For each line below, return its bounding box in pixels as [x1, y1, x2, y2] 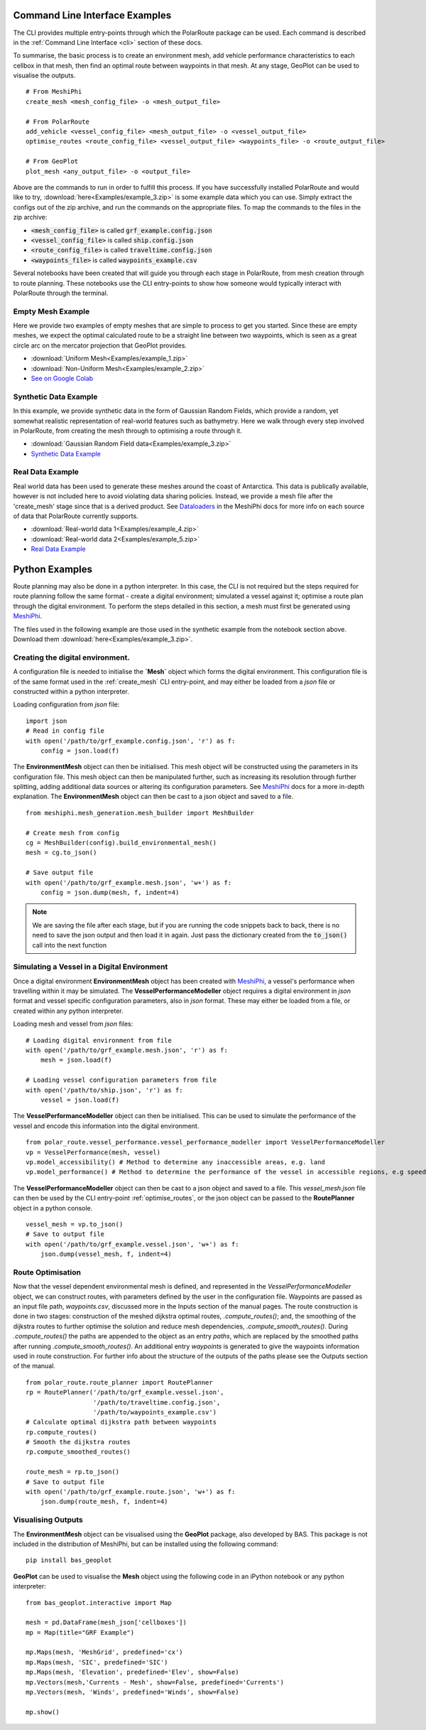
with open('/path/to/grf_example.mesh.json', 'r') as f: [26, 1046, 229, 1055]
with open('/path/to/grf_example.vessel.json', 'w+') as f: [26, 1240, 239, 1248]
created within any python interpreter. [13, 1006, 124, 1015]
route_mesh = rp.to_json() [26, 1468, 120, 1476]
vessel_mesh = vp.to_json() [26, 1220, 124, 1228]
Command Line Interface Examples [13, 9, 172, 21]
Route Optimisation [13, 1267, 82, 1277]
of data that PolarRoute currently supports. [13, 512, 138, 520]
